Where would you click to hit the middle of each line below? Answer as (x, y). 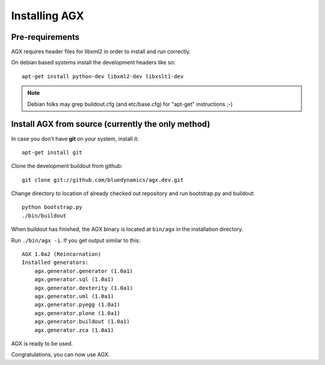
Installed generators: (55, 263)
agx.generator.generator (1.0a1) (84, 271)
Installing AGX (48, 16)
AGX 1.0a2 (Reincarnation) (62, 254)
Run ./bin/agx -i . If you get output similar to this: (76, 240)
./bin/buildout (44, 216)
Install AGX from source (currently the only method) (111, 124)
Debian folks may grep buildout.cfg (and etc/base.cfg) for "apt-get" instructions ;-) (130, 104)
